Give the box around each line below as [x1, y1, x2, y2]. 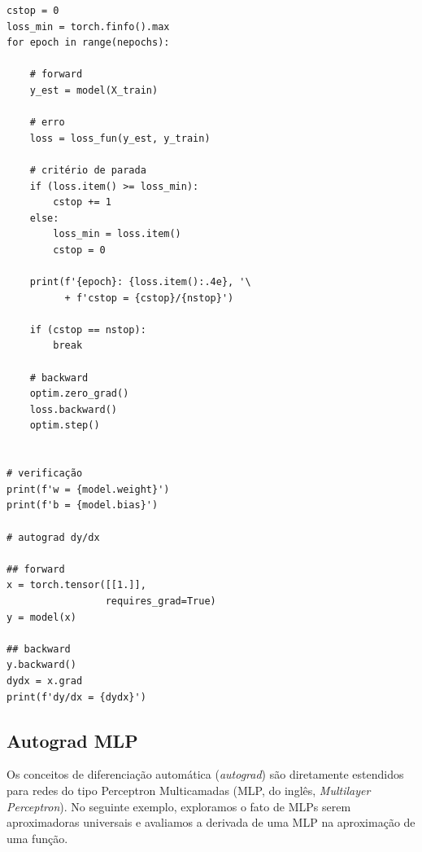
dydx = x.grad [7, 674, 83, 687]
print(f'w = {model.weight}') [7, 483, 170, 495]
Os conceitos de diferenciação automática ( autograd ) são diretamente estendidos [7, 766, 404, 783]
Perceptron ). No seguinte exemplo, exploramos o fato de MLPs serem [7, 797, 351, 815]
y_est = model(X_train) [29, 84, 159, 96]
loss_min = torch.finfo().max [7, 20, 170, 33]
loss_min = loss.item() [53, 228, 181, 240]
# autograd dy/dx [7, 531, 100, 543]
